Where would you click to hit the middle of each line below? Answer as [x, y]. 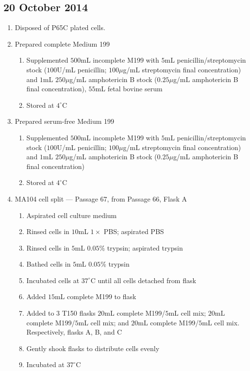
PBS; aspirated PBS [134, 231]
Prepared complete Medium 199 [62, 43]
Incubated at [45, 364]
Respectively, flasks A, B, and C [74, 332]
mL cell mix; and [104, 322]
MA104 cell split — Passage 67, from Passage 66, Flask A [101, 198]
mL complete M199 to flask [95, 296]
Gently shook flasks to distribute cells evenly [93, 348]
